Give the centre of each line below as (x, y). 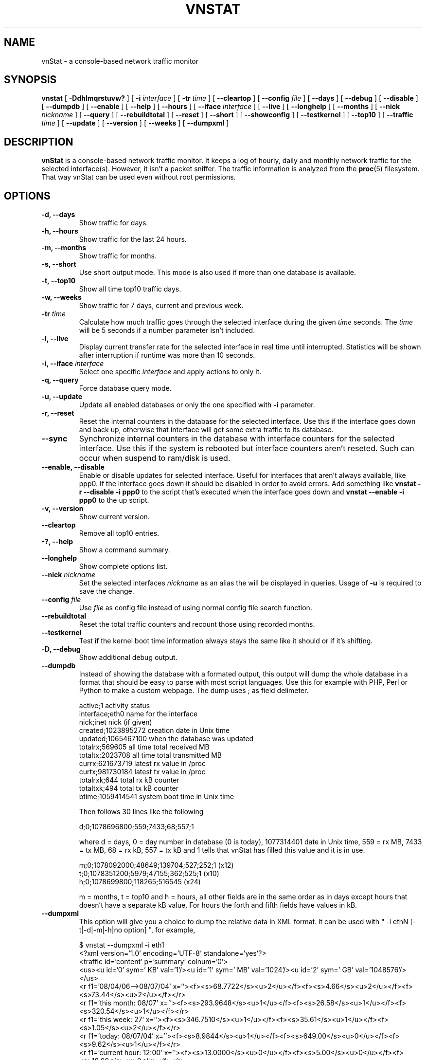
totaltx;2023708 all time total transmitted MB (150, 755)
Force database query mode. (125, 388)
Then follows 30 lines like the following (141, 812)
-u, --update (62, 397)
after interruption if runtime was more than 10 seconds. (167, 355)
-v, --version (62, 509)
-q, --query (60, 380)
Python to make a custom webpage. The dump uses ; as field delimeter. (194, 691)
